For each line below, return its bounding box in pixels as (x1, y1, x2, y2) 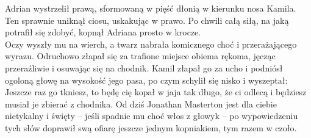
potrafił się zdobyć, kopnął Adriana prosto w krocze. (5, 26, 201, 38)
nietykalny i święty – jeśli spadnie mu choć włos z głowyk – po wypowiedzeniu (5, 109, 298, 122)
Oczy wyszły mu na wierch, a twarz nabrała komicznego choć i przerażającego (5, 37, 297, 50)
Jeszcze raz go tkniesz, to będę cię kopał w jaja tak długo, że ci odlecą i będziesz (5, 85, 307, 98)
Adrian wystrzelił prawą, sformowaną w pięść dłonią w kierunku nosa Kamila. (5, 2, 296, 14)
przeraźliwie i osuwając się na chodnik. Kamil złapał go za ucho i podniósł (5, 61, 283, 74)
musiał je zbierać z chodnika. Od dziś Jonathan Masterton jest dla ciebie (5, 97, 277, 110)
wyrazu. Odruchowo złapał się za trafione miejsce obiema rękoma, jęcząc (5, 49, 276, 62)
